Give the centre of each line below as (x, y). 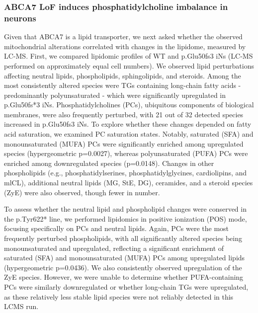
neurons (20, 18)
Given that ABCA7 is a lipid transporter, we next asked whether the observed (123, 37)
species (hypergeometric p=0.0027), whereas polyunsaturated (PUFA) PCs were (126, 153)
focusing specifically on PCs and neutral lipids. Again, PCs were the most (117, 228)
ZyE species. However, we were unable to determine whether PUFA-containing (124, 277)
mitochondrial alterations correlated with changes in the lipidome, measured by (125, 46)
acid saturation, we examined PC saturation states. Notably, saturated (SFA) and (129, 134)
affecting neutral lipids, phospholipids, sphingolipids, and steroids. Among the (123, 75)
